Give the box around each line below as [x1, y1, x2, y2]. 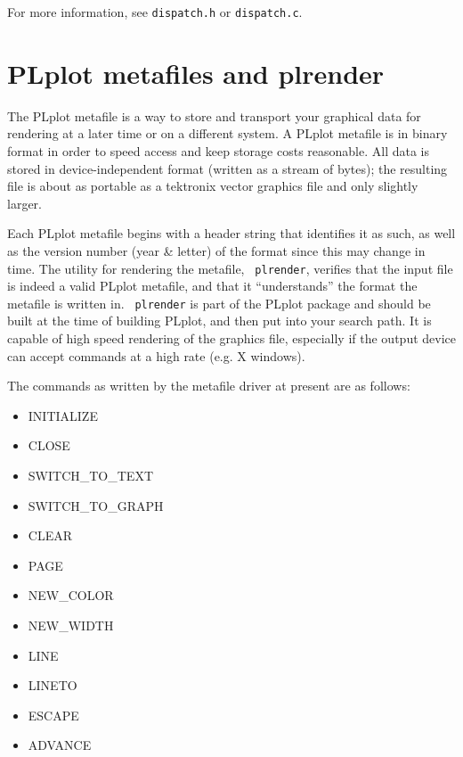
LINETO [28, 676, 77, 695]
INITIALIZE [28, 406, 98, 424]
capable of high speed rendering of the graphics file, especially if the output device [7, 329, 456, 348]
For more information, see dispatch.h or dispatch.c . [7, 3, 303, 21]
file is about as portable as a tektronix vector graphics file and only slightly [7, 177, 418, 195]
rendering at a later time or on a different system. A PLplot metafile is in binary [7, 124, 448, 143]
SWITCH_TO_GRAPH [28, 496, 164, 514]
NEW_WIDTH [28, 615, 114, 634]
